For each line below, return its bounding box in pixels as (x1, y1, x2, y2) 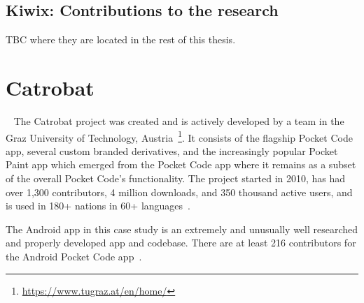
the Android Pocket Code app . (6, 249, 142, 263)
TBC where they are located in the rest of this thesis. (6, 32, 236, 47)
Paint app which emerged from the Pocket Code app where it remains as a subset (6, 157, 356, 172)
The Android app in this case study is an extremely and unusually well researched (6, 221, 358, 236)
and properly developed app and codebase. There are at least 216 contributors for (6, 235, 356, 250)
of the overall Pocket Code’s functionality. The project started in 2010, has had (6, 170, 346, 185)
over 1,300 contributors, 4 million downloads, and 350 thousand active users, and (6, 184, 353, 199)
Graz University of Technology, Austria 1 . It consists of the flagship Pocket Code (6, 128, 353, 145)
